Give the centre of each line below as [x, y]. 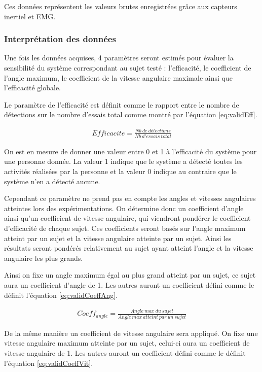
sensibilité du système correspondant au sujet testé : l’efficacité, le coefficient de [128, 67]
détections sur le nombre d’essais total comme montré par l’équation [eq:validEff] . [131, 114]
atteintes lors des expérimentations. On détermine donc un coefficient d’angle [124, 208]
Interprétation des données [60, 39]
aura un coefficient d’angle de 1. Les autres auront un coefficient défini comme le [129, 284]
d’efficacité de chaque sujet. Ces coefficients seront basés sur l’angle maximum [125, 228]
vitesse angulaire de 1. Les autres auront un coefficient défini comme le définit [125, 352]
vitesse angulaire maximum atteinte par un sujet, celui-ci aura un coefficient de [127, 343]
